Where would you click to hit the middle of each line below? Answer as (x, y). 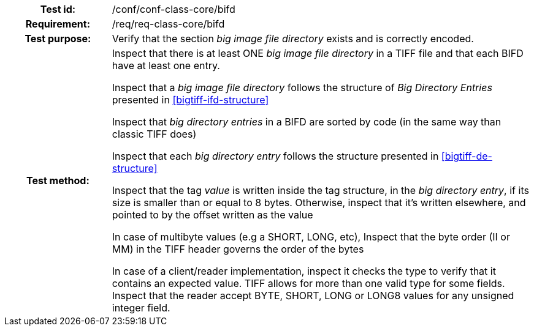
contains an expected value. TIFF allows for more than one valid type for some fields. (308, 283)
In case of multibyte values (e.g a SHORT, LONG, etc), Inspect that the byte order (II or (311, 237)
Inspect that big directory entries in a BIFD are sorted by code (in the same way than (307, 122)
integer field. (141, 308)
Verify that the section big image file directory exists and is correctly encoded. (293, 39)
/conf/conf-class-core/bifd (174, 9)
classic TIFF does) (154, 134)
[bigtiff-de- (467, 156)
